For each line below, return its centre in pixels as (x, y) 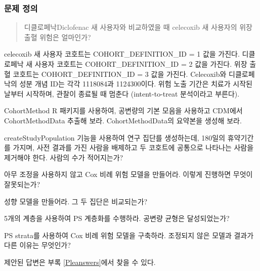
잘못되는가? (22, 184)
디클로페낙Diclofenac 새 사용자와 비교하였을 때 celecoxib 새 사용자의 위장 (138, 27)
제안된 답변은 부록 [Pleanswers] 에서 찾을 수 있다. (80, 262)
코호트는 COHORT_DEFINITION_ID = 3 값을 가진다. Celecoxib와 (120, 74)
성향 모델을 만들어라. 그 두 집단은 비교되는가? (76, 201)
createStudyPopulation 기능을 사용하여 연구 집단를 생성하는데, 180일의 (115, 137)
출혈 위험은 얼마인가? (57, 37)
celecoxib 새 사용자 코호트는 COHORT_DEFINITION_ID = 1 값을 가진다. (122, 54)
